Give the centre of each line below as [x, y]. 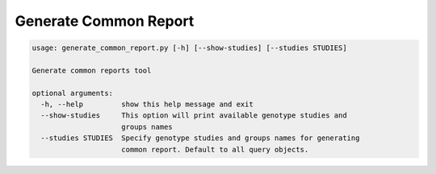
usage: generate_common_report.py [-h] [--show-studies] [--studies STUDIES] [189, 48]
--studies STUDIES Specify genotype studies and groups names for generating [200, 138]
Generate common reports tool [92, 70]
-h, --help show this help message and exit [147, 104]
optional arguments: [72, 93]
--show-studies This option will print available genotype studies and [194, 116]
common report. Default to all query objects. [215, 149]
